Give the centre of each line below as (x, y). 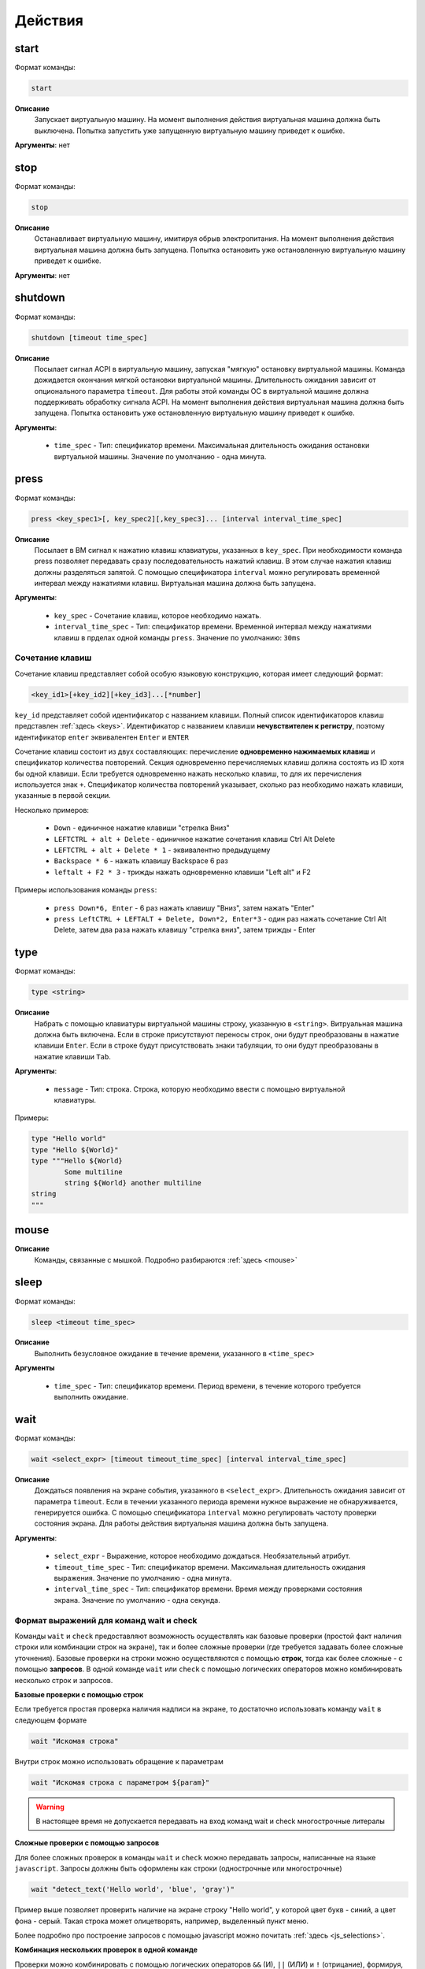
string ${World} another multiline (133, 1183)
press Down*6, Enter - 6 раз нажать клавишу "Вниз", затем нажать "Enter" (184, 908)
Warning (50, 1807)
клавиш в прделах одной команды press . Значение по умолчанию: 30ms (177, 637)
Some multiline (94, 1172)
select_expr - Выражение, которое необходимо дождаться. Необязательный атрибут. (202, 1556)
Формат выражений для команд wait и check (106, 1620)
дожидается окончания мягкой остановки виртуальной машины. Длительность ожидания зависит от (205, 380)
